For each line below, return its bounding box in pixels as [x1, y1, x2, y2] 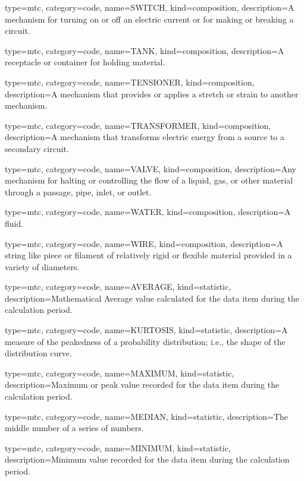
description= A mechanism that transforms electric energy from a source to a [5, 131, 285, 143]
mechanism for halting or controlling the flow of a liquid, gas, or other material [5, 174, 293, 186]
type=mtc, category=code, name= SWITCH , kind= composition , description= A [5, 1, 294, 13]
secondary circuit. [5, 142, 69, 154]
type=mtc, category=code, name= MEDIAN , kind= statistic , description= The [5, 410, 288, 422]
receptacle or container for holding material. [5, 56, 165, 68]
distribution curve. [5, 347, 72, 359]
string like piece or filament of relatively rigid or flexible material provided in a [5, 249, 292, 261]
